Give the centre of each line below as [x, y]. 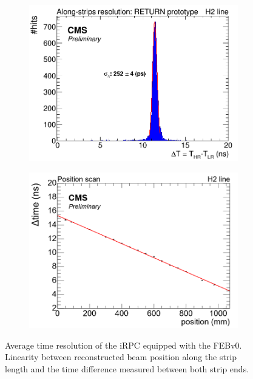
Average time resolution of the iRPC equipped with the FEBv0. [123, 345]
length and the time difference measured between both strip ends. [127, 369]
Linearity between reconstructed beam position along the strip [121, 357]
